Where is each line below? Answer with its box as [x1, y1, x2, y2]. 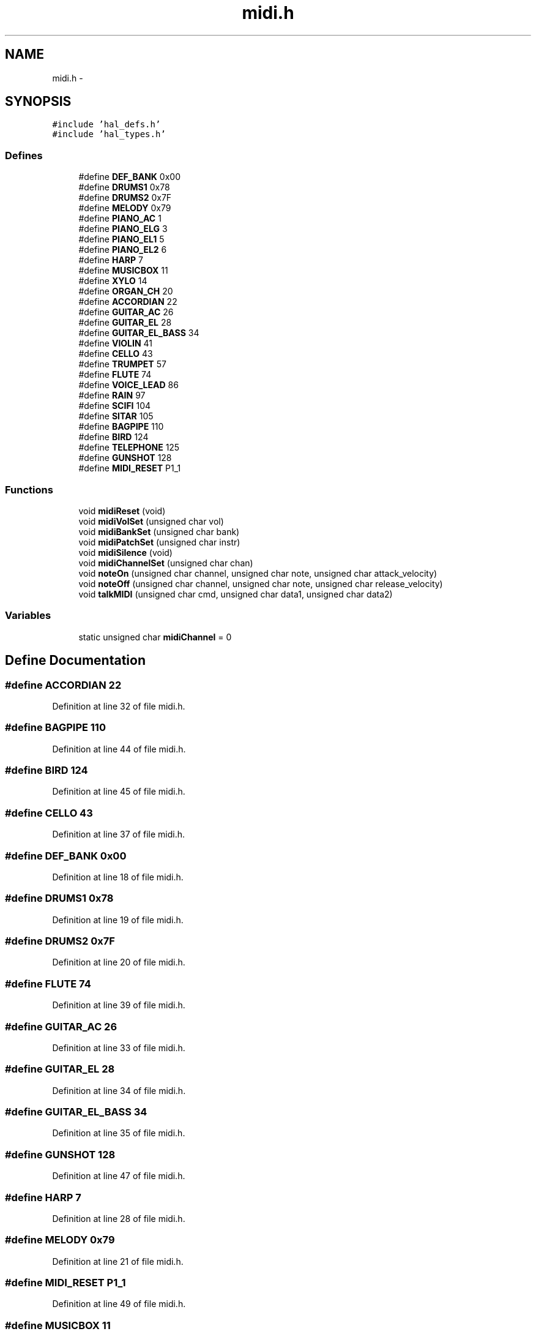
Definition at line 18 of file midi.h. [52, 871, 184, 882]
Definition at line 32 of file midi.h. [52, 700, 185, 711]
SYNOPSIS [5, 94, 72, 110]
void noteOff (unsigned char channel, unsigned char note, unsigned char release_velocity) [78, 578, 443, 589]
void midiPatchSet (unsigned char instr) [78, 536, 240, 547]
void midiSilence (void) [78, 547, 173, 558]
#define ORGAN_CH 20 [78, 286, 173, 297]
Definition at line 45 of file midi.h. [52, 786, 185, 797]
